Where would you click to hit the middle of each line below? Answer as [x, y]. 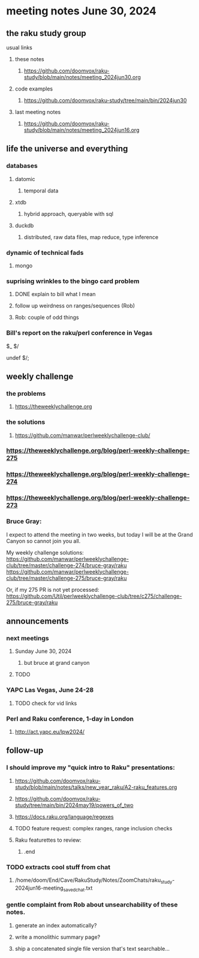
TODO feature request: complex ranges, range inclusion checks [94, 828]
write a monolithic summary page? [58, 937]
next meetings [28, 638]
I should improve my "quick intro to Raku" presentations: [91, 767]
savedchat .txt [78, 888]
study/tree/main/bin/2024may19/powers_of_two [74, 805]
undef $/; [18, 357]
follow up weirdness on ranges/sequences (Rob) [75, 306]
